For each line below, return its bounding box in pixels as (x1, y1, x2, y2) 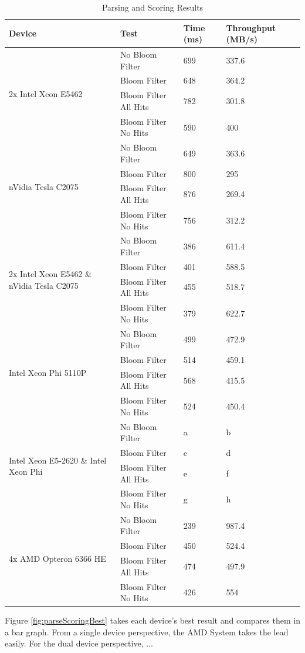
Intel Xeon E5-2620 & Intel (9, 454, 107, 466)
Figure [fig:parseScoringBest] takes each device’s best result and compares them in (5, 614, 300, 627)
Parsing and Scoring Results (101, 1, 204, 13)
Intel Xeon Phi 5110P (9, 367, 87, 379)
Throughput (226, 21, 276, 34)
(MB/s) (226, 33, 258, 45)
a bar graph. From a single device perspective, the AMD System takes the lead (5, 625, 289, 638)
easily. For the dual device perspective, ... (5, 637, 153, 649)
